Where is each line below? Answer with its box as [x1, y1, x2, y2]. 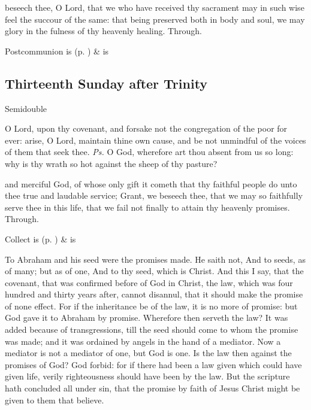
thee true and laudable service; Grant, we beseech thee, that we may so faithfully [5, 189, 303, 202]
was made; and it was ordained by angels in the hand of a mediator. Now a [5, 335, 281, 347]
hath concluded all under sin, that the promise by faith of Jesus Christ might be [5, 382, 300, 394]
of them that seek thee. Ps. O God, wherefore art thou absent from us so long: [5, 145, 294, 158]
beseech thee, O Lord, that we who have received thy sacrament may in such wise [5, 1, 304, 13]
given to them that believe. [5, 393, 104, 406]
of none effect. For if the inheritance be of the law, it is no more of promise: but [5, 299, 298, 312]
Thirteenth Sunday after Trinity [5, 74, 208, 92]
